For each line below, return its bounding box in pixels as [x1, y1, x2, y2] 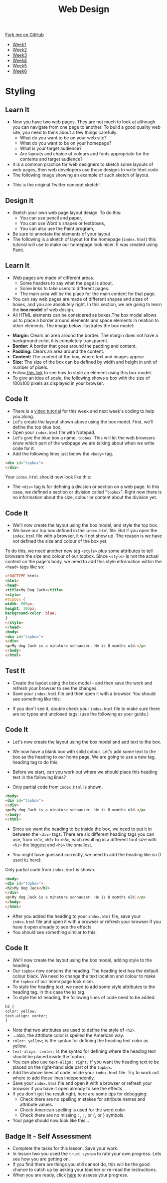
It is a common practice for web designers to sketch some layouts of [12, 161, 154, 167]
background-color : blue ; [5, 611, 57, 616]
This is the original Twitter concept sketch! [12, 182, 100, 188]
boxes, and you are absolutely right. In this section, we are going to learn [12, 301, 162, 307]
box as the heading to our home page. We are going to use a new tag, [12, 754, 156, 760]
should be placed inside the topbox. [12, 1054, 86, 1060]
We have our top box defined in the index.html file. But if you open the [12, 528, 158, 534]
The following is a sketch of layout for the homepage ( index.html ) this [12, 236, 156, 242]
